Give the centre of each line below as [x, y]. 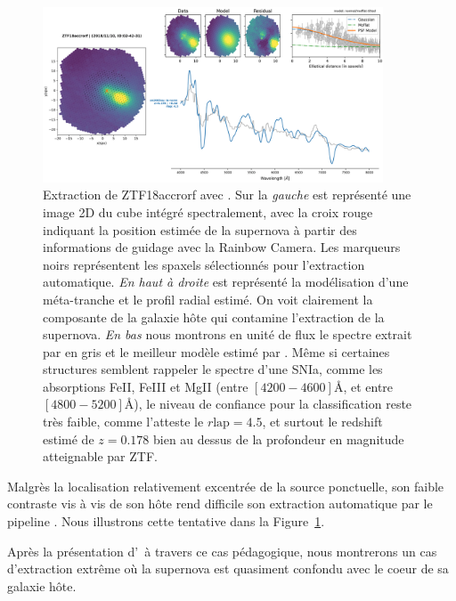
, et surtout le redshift [322, 422]
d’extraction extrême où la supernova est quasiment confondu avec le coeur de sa [228, 569]
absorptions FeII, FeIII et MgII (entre [146, 386]
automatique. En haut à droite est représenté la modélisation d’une [226, 282]
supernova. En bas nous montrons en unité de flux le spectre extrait [228, 334]
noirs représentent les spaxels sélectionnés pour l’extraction [204, 264]
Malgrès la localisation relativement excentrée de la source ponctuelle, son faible [226, 486]
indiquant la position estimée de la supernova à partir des [200, 229]
